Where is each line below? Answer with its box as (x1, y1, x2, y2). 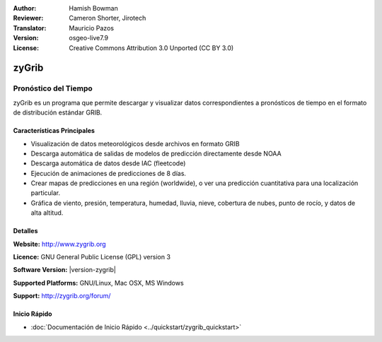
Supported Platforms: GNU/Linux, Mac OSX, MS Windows (13, 278, 184, 287)
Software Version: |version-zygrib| (13, 266, 116, 274)
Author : (13, 4, 37, 12)
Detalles (13, 227, 38, 235)
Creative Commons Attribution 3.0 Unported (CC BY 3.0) (69, 43, 234, 52)
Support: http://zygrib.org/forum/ (13, 292, 111, 300)
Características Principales (13, 126, 95, 135)
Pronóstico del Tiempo (13, 83, 93, 93)
